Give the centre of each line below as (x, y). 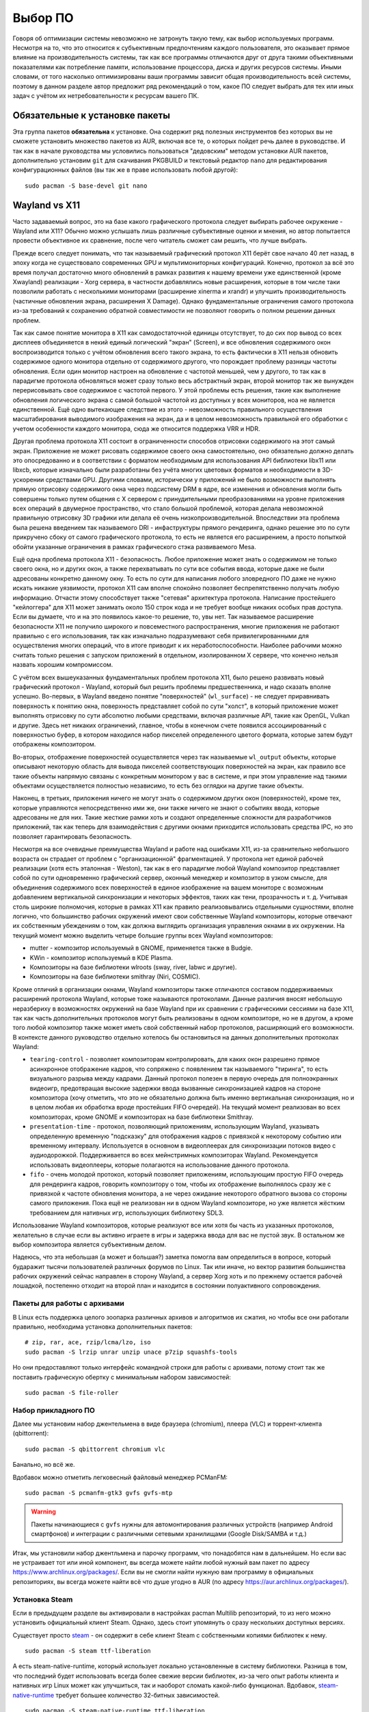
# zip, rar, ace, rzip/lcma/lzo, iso (88, 1343)
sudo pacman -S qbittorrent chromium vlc (95, 1449)
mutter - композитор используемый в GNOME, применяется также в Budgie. (141, 948)
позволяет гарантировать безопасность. (72, 836)
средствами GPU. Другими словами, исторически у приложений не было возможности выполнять (191, 479)
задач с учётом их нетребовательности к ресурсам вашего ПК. (106, 95)
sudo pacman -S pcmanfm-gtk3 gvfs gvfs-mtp (99, 1493)
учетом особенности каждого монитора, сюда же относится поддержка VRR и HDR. (136, 429)
